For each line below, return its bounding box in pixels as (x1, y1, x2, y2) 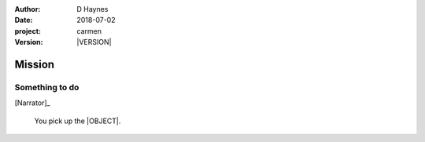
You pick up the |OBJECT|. (34, 116, 121, 126)
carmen (76, 26, 102, 35)
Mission (14, 57, 55, 71)
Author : (14, 5, 41, 13)
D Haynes (76, 5, 109, 13)
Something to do (14, 82, 79, 93)
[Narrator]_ (14, 98, 50, 107)
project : (14, 26, 41, 35)
